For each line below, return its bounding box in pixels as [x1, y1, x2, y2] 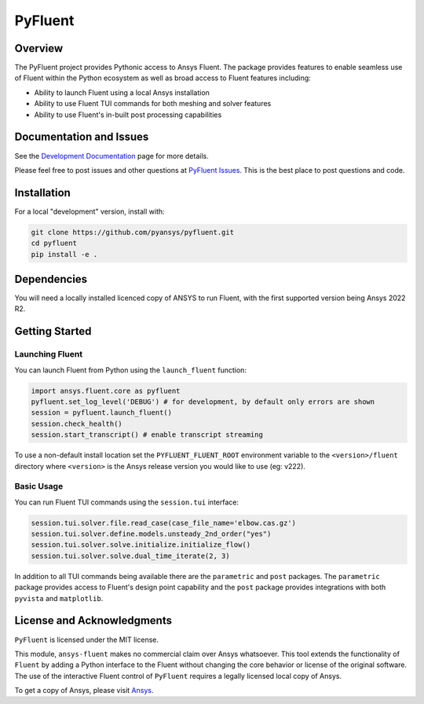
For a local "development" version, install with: [14, 207, 165, 216]
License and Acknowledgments [14, 614, 173, 628]
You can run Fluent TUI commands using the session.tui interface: [14, 497, 239, 507]
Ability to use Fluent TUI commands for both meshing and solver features [34, 99, 272, 108]
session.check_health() [31, 419, 123, 428]
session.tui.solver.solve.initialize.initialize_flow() [31, 541, 251, 549]
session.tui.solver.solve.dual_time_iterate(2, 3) [31, 551, 231, 560]
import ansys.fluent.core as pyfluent [31, 386, 181, 395]
